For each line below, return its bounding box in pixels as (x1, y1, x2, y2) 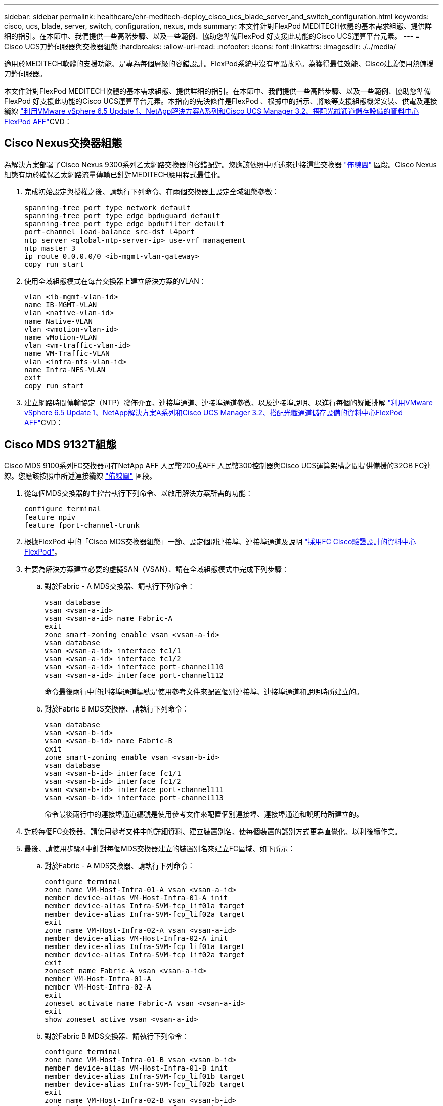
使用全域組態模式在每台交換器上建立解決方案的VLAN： (24, 276, 206, 285)
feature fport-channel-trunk (24, 521, 140, 529)
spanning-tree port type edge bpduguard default (24, 211, 220, 220)
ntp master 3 (24, 244, 76, 252)
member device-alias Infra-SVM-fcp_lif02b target (45, 1080, 245, 1088)
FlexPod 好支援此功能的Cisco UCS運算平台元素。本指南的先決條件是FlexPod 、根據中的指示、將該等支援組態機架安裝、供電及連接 (4, 97, 437, 105)
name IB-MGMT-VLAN (24, 300, 97, 309)
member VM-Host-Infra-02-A (45, 982, 151, 991)
